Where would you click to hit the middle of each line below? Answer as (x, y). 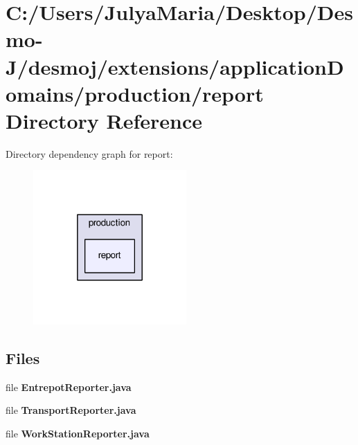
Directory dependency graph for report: (89, 153)
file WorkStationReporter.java (78, 434)
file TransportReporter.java (71, 410)
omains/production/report (135, 93)
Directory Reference (104, 120)
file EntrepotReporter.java (69, 387)
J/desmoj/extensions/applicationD (175, 66)
